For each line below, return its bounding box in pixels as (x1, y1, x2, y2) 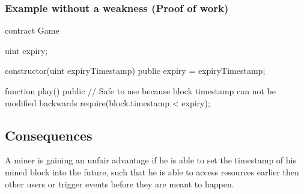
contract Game (5, 24, 59, 37)
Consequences (5, 126, 93, 144)
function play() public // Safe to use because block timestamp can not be (5, 85, 276, 97)
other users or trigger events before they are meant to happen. (5, 177, 234, 190)
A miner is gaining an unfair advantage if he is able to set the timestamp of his (5, 154, 297, 166)
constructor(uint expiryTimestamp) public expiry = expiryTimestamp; (5, 64, 266, 77)
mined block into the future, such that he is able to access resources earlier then (5, 165, 299, 178)
